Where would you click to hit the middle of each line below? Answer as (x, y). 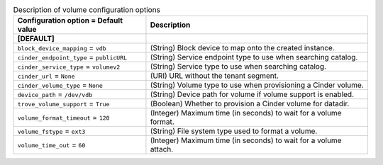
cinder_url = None (46, 76)
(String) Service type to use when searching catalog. (238, 67)
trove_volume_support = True (63, 104)
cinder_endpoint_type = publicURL (72, 57)
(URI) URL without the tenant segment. (215, 76)
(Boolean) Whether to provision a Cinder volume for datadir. (250, 104)
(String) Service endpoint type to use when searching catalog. (254, 57)
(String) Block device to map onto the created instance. (242, 48)
